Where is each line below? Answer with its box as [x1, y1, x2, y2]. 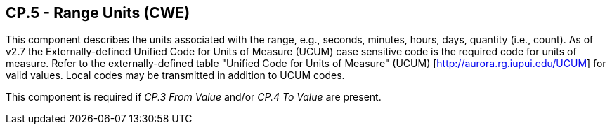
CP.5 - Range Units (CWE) [6, 4, 190, 22]
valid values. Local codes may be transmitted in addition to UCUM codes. [6, 69, 345, 82]
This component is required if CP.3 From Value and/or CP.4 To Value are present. [6, 91, 382, 103]
